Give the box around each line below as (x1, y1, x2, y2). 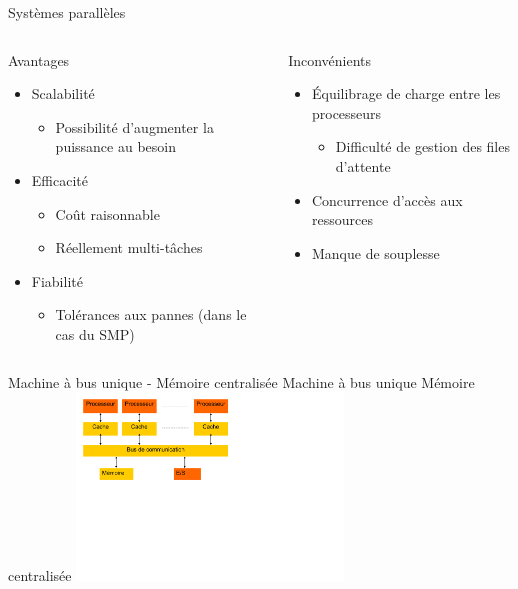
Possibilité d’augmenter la (55, 116, 214, 137)
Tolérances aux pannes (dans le (55, 304, 247, 325)
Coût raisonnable (55, 203, 160, 224)
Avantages (8, 49, 70, 70)
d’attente (335, 155, 391, 176)
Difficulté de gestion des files (335, 136, 510, 157)
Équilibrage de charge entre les (311, 83, 501, 104)
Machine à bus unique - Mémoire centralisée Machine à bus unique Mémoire (8, 371, 475, 392)
